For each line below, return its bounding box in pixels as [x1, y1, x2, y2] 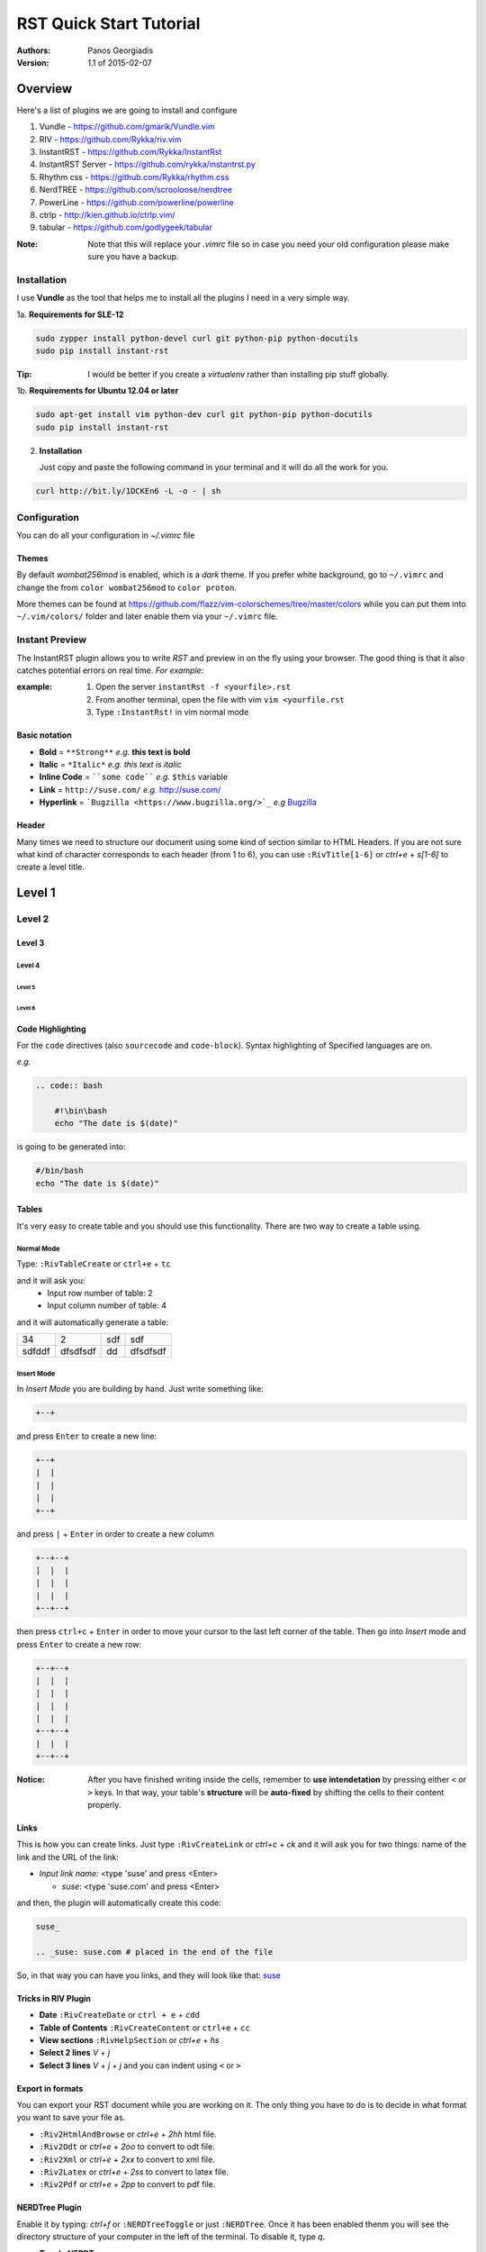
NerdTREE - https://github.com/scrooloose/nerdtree [39, 185, 233, 195]
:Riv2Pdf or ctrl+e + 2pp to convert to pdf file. [39, 2179, 216, 2190]
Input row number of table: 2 [47, 1287, 153, 1298]
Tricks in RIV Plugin [16, 1993, 92, 2003]
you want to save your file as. [16, 2112, 126, 2123]
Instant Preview [16, 633, 87, 646]
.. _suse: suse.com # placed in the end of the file [35, 1947, 274, 1957]
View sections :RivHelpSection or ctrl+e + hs [39, 2034, 220, 2045]
